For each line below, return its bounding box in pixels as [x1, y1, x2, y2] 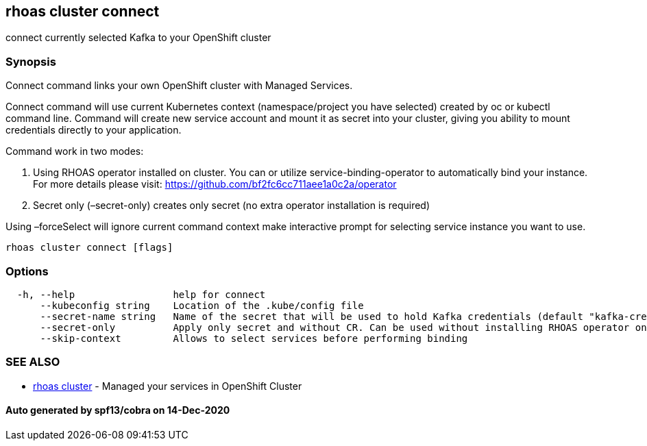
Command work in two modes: [5, 145, 144, 158]
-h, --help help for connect [16, 288, 266, 300]
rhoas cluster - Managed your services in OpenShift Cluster [33, 380, 302, 392]
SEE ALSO [5, 355, 60, 369]
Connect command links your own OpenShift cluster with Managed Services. [5, 79, 353, 92]
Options [5, 264, 49, 278]
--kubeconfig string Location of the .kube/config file [40, 299, 364, 311]
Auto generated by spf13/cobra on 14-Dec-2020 [5, 404, 230, 417]
